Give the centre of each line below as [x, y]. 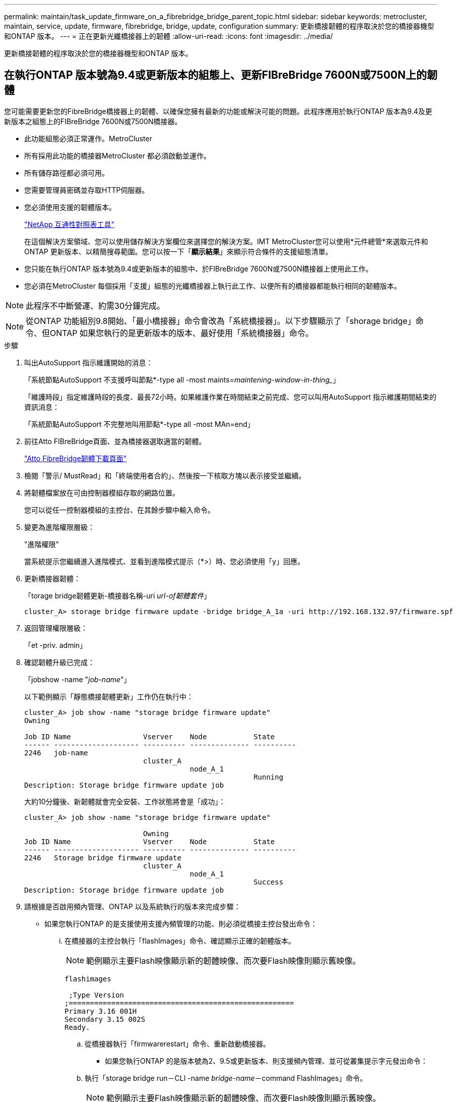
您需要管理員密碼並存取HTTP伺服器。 [87, 190]
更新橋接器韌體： [52, 578]
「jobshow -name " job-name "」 [78, 679]
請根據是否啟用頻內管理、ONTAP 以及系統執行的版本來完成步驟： [133, 906]
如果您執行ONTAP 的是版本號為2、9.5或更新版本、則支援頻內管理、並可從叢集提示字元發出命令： [266, 1061]
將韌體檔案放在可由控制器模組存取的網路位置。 [102, 492]
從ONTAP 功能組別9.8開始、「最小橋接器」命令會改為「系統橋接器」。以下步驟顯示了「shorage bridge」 [221, 321]
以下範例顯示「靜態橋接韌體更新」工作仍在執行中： [109, 696]
